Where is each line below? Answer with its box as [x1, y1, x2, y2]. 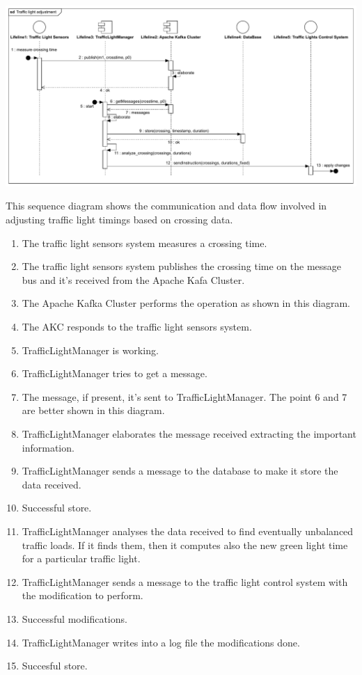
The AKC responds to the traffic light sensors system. [22, 319, 252, 334]
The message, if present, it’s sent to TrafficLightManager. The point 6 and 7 [22, 389, 347, 404]
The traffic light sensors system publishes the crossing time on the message [22, 259, 342, 273]
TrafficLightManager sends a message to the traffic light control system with [22, 574, 348, 589]
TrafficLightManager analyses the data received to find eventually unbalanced [22, 523, 354, 538]
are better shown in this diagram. [22, 403, 165, 418]
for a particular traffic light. [22, 551, 141, 566]
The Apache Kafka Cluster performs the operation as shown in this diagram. [22, 296, 350, 310]
